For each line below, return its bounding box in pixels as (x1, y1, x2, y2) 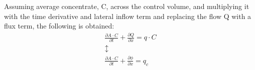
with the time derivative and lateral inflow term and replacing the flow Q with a (4, 10, 251, 21)
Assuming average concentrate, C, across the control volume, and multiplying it (4, 1, 249, 11)
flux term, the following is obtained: (4, 20, 114, 31)
